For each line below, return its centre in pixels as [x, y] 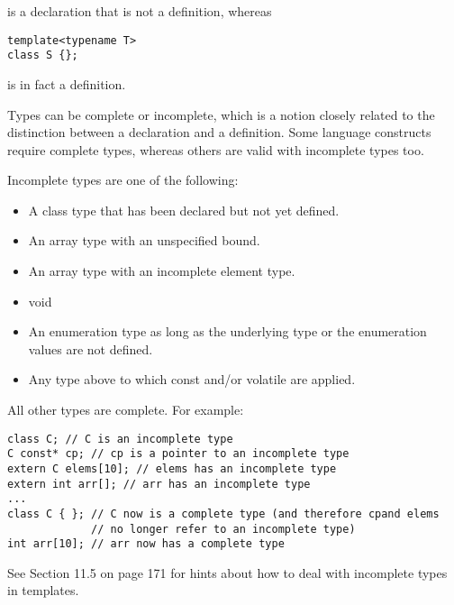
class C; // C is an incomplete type [120, 439]
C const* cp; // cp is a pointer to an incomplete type [178, 454]
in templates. [43, 590]
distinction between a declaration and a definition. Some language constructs [219, 132]
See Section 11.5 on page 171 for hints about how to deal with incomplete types [227, 572]
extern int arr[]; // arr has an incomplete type [159, 484]
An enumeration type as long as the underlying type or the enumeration [227, 331]
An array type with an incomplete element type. [162, 271]
